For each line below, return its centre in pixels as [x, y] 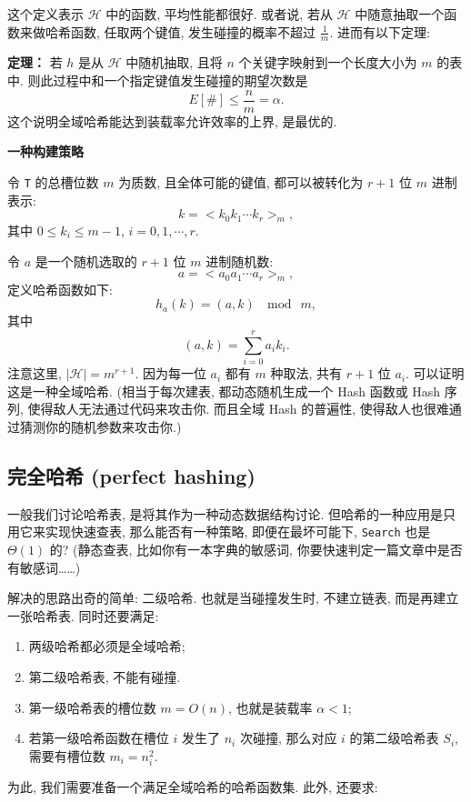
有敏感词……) [44, 567]
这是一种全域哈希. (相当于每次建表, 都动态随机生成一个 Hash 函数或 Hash [224, 391]
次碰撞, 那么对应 [288, 738]
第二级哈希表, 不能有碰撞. [105, 677]
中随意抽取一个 [400, 14]
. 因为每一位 [170, 373]
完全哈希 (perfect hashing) [131, 475]
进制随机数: [240, 261]
